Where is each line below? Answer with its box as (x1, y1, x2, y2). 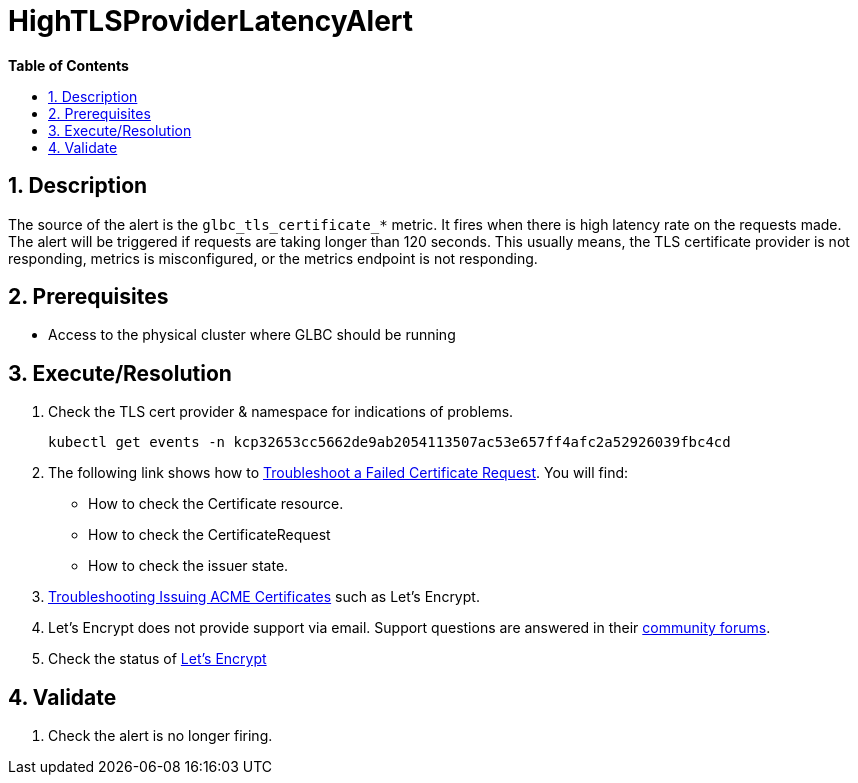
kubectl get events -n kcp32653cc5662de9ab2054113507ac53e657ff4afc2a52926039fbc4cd (48, 434, 731, 451)
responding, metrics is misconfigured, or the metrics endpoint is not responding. (8, 249, 538, 267)
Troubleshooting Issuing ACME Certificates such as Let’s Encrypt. (48, 588, 480, 606)
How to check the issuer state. (88, 557, 289, 575)
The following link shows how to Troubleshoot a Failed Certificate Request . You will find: (48, 464, 629, 482)
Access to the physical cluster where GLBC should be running (48, 326, 456, 344)
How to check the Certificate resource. (88, 495, 344, 513)
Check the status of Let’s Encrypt (48, 650, 267, 668)
